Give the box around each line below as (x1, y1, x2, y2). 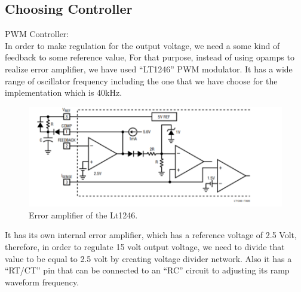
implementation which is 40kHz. (5, 86, 122, 99)
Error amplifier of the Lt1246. (29, 208, 138, 221)
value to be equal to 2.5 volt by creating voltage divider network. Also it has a (5, 252, 292, 264)
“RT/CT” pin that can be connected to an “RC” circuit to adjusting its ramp (5, 264, 290, 276)
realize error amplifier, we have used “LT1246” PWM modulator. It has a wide (5, 62, 293, 75)
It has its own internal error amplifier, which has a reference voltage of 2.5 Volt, (5, 229, 297, 241)
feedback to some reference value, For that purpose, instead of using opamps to (5, 51, 294, 63)
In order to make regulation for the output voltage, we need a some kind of (5, 39, 280, 51)
